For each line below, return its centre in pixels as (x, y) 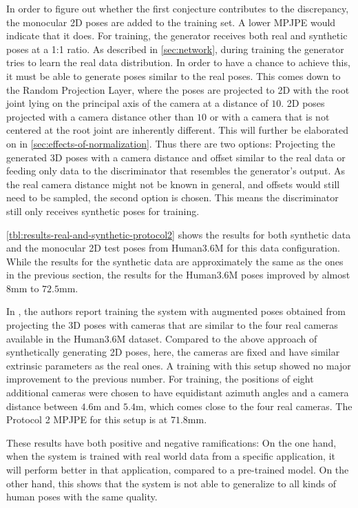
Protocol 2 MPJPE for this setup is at (87, 419)
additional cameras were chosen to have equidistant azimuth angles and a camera (178, 393)
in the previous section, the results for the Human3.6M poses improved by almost (178, 275)
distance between (42, 406)
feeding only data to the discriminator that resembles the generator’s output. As (176, 171)
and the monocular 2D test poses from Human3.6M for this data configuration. (173, 248)
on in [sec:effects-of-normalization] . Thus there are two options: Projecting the (171, 143)
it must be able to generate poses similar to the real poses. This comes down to (173, 75)
